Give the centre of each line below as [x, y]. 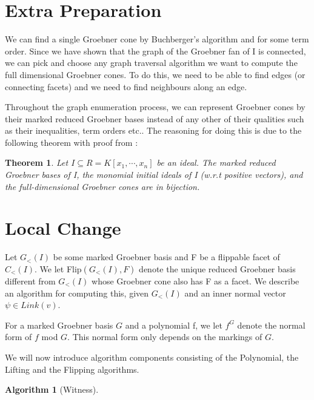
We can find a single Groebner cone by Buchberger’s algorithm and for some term [157, 39]
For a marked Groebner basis [59, 325]
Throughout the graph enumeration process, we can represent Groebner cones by [155, 107]
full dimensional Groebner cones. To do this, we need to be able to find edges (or [155, 74]
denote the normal [271, 325]
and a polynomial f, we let [174, 325]
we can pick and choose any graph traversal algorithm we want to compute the [151, 63]
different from [30, 280]
